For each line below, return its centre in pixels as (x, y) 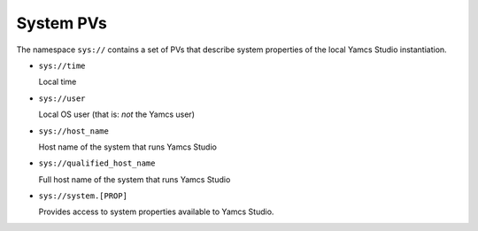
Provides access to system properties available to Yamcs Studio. (156, 212)
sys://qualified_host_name (97, 163)
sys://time (62, 65)
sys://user (62, 98)
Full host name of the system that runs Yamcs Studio (135, 179)
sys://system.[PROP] (83, 196)
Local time (58, 82)
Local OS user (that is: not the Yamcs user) (116, 114)
